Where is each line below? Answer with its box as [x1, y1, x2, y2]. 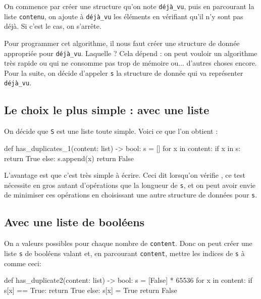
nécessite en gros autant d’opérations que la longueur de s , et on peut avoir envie [4, 179, 256, 190]
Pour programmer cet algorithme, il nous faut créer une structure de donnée [4, 37, 240, 48]
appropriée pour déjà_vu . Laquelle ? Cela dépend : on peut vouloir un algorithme [4, 47, 257, 58]
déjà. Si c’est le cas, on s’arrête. [4, 21, 101, 31]
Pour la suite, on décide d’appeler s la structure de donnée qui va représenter [4, 67, 243, 78]
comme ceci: [4, 258, 41, 268]
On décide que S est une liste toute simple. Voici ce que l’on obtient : [4, 126, 218, 136]
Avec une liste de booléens [4, 214, 145, 230]
